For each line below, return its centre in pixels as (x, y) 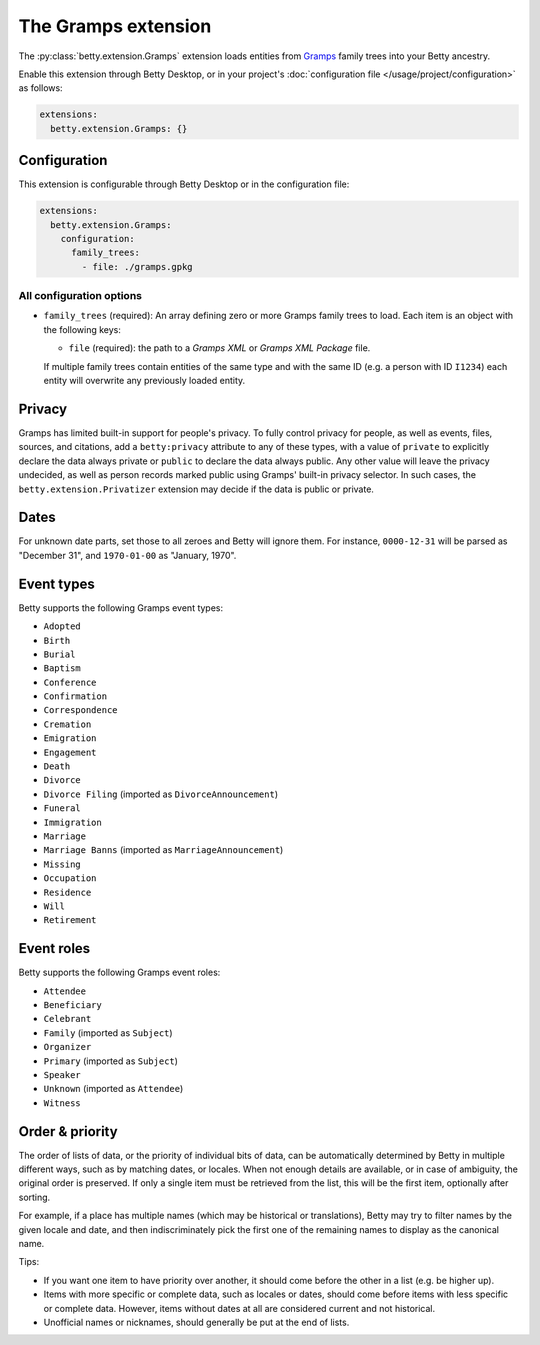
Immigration (72, 822)
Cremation (67, 724)
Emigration (70, 738)
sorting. (34, 1197)
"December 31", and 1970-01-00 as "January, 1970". (127, 555)
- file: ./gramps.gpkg (137, 266)
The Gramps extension (115, 26)
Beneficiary (72, 1005)
